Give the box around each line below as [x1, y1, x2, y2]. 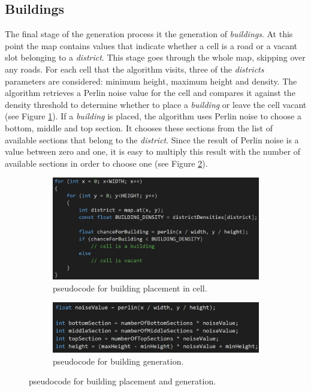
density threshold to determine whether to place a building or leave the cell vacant [5, 98, 307, 110]
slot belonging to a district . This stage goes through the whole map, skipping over [5, 51, 306, 64]
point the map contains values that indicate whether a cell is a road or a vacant [5, 39, 297, 52]
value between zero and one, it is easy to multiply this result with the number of [5, 145, 301, 158]
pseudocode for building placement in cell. [53, 281, 207, 294]
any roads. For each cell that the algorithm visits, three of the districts [5, 62, 264, 75]
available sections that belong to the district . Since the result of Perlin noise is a [5, 133, 299, 146]
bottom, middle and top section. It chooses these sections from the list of [5, 121, 273, 134]
